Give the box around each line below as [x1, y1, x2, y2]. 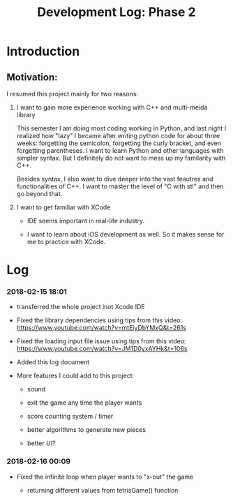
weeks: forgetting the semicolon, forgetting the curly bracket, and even [16, 139, 221, 147]
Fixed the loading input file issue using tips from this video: [16, 337, 186, 345]
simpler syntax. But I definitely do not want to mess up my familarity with [16, 154, 226, 162]
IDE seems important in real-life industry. [27, 217, 145, 225]
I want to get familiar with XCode [16, 203, 111, 211]
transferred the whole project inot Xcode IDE [16, 303, 146, 311]
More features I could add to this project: [16, 371, 135, 380]
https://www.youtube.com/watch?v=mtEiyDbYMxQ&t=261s [16, 324, 186, 332]
